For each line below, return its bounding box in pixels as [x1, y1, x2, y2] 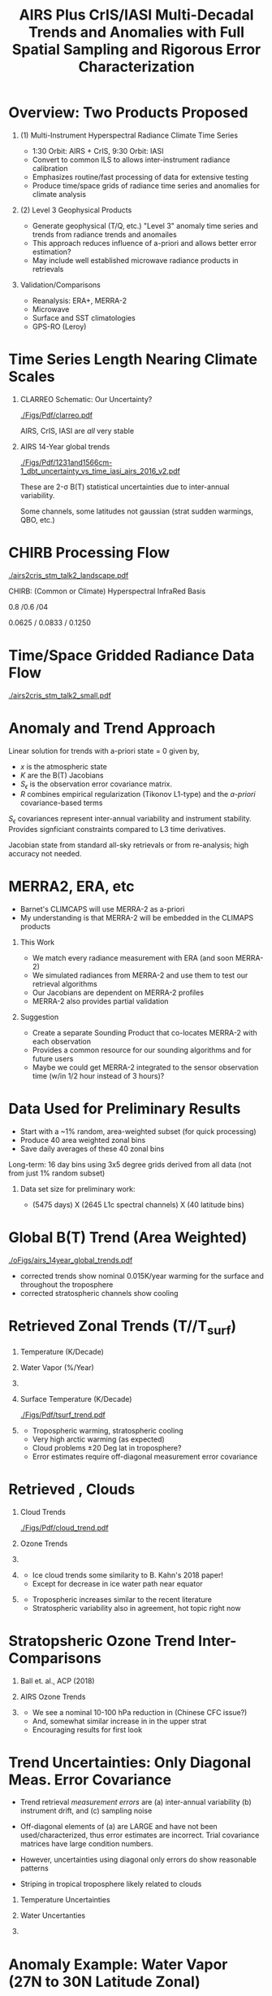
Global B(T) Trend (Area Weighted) [8, 1228, 248, 1247]
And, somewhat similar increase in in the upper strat [32, 1716, 207, 1726]
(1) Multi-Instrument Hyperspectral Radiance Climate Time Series [19, 130, 238, 140]
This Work [19, 938, 55, 948]
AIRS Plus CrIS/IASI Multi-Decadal [19, 6, 254, 24]
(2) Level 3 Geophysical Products [19, 205, 132, 215]
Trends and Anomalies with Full [28, 23, 245, 42]
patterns [19, 1863, 49, 1873]
